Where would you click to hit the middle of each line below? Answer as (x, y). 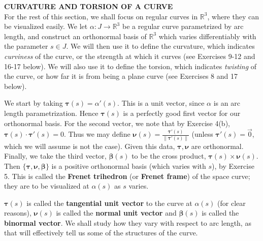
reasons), (18, 213)
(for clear (232, 203)
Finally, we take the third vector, (55, 156)
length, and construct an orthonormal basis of (75, 36)
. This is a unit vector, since (161, 103)
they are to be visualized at (47, 186)
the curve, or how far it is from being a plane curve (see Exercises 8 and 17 (121, 76)
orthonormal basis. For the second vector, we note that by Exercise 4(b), (117, 123)
